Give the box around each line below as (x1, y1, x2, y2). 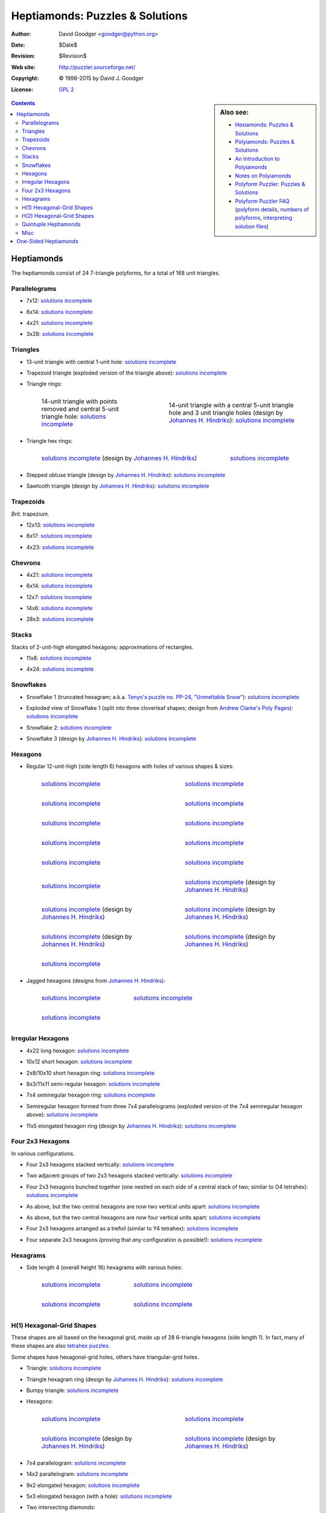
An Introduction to (235, 155, 280, 162)
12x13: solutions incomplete (26, 521, 95, 528)
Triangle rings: (26, 380, 63, 387)
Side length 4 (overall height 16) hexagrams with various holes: (26, 1264, 183, 1271)
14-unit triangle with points (41, 397, 118, 405)
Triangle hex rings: (26, 437, 73, 444)
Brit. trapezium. (11, 510, 50, 517)
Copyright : (11, 74, 39, 82)
